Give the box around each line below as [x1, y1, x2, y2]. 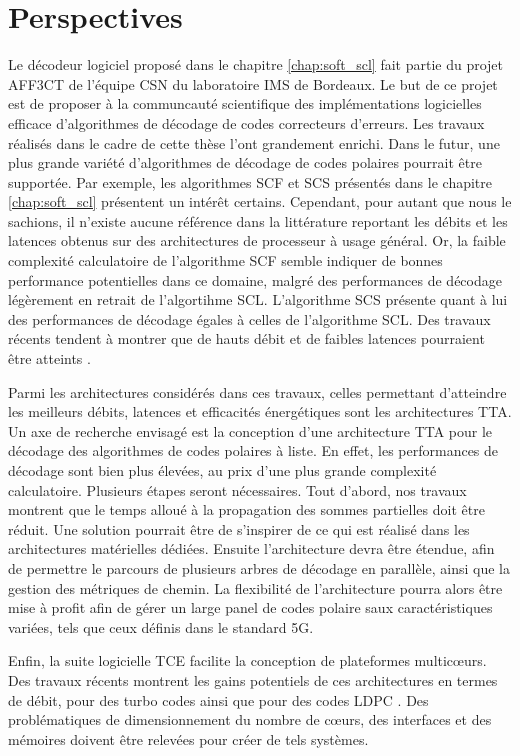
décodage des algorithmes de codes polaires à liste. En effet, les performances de [8, 440, 499, 461]
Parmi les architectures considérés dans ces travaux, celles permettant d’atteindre [8, 381, 507, 402]
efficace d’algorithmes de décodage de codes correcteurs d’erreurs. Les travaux [8, 112, 485, 133]
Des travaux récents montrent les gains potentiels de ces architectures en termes [8, 669, 498, 690]
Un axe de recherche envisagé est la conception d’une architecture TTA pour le [8, 420, 493, 441]
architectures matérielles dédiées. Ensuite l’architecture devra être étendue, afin [8, 538, 495, 559]
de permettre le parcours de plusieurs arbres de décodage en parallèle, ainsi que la [8, 557, 510, 578]
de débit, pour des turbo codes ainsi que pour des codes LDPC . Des [8, 689, 429, 710]
